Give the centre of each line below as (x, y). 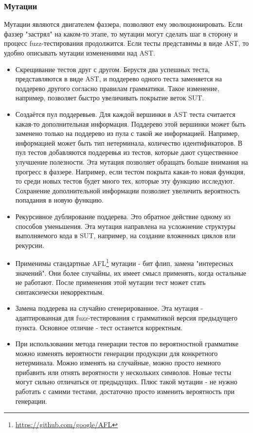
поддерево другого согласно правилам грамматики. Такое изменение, (117, 88)
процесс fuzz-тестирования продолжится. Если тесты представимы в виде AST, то (126, 43)
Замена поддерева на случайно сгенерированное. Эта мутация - (109, 308)
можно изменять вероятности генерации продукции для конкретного (117, 353)
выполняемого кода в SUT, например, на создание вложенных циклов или (126, 235)
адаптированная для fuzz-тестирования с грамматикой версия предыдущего (126, 317)
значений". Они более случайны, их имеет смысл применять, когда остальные (131, 273)
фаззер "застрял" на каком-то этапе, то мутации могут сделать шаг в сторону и (121, 33)
